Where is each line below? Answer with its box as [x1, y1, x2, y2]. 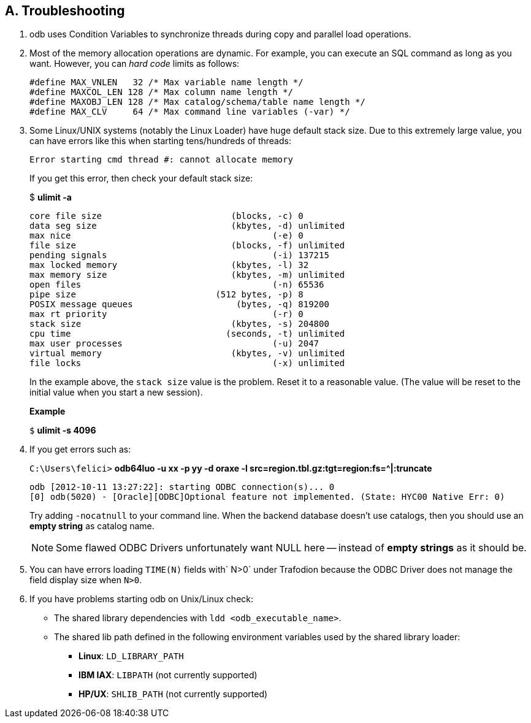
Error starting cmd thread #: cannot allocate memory [29, 155, 293, 165]
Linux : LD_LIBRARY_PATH [78, 651, 184, 662]
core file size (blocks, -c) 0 [29, 211, 304, 221]
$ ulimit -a [29, 192, 72, 203]
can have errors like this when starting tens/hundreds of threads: [29, 136, 291, 147]
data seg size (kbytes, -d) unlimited [29, 221, 345, 231]
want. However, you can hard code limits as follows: [29, 58, 240, 69]
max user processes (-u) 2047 [29, 339, 319, 349]
